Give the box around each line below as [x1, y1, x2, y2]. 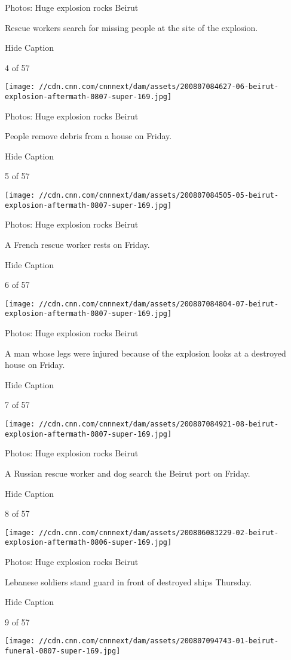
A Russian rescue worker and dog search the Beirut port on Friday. [5, 466, 250, 479]
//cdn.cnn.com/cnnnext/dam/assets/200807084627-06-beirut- [39, 82, 279, 91]
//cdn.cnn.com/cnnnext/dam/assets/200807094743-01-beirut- [39, 637, 279, 646]
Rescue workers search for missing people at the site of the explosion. [5, 21, 258, 33]
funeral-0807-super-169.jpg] [5, 647, 121, 656]
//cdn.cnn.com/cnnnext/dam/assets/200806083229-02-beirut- [39, 528, 279, 537]
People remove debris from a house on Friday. [5, 130, 172, 142]
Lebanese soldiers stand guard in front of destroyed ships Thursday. [5, 575, 252, 588]
